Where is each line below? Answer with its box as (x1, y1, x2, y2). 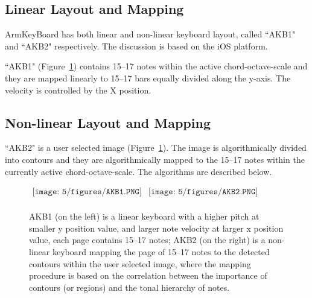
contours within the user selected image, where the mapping (29, 257, 251, 270)
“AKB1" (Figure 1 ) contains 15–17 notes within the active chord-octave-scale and (5, 60, 308, 72)
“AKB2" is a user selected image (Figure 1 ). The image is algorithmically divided (5, 141, 307, 154)
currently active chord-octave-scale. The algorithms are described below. (5, 165, 272, 177)
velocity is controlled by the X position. (5, 83, 151, 96)
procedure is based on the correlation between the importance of (29, 269, 267, 282)
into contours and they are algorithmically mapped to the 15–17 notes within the (5, 153, 305, 165)
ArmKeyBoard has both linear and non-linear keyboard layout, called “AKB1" (5, 28, 296, 40)
